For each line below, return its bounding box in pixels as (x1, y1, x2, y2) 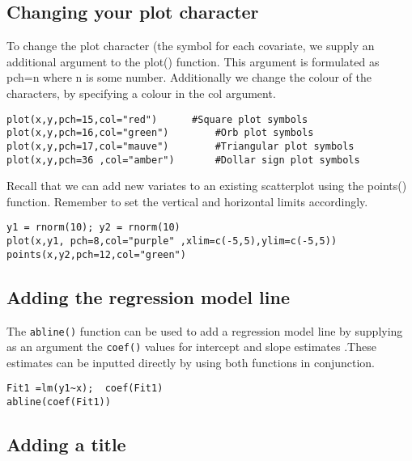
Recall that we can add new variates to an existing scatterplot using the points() (6, 177, 407, 194)
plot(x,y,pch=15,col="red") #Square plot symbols (6, 113, 308, 125)
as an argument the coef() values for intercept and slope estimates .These (6, 338, 376, 355)
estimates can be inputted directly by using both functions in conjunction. (6, 353, 376, 370)
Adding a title (6, 432, 126, 457)
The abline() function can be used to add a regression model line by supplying (6, 322, 403, 339)
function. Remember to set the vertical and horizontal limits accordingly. (6, 192, 368, 209)
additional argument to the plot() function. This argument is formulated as (6, 53, 380, 70)
